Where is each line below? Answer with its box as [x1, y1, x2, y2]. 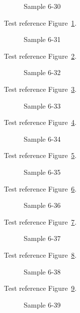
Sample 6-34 [24, 133, 61, 144]
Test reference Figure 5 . [4, 150, 77, 160]
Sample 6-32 [24, 67, 61, 78]
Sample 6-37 [24, 233, 61, 243]
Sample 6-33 [24, 100, 61, 111]
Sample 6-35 [24, 166, 61, 177]
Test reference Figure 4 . [4, 117, 77, 127]
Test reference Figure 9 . [4, 283, 77, 293]
